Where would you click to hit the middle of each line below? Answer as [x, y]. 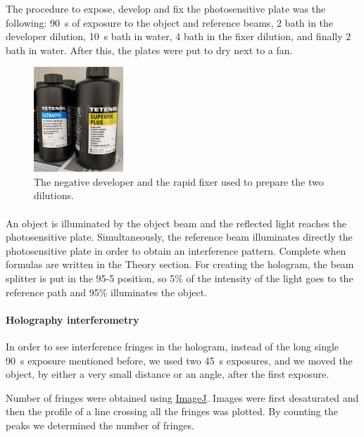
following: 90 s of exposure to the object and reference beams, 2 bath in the [170, 22]
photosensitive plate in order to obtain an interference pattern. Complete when [176, 250]
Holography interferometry [73, 319]
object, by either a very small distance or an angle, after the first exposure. [168, 374]
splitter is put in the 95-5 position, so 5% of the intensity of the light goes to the [180, 278]
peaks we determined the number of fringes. [100, 425]
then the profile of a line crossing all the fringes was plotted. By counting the [172, 411]
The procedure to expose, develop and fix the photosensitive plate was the [166, 8]
